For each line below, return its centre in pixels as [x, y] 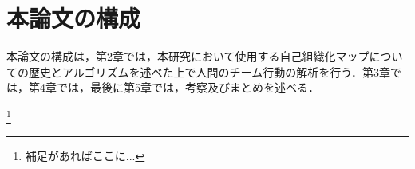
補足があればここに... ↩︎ [85, 156]
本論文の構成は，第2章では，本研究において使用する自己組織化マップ [188, 56]
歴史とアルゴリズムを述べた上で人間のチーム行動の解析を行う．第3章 [209, 71]
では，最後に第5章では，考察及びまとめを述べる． [188, 87]
